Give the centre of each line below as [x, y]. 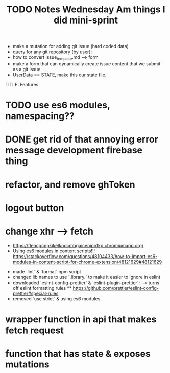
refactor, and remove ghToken [70, 184]
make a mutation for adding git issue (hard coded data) [70, 46]
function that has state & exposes [78, 354]
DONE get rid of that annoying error [82, 139]
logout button [35, 208]
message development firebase [74, 150]
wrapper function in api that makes [81, 319]
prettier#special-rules [35, 293]
